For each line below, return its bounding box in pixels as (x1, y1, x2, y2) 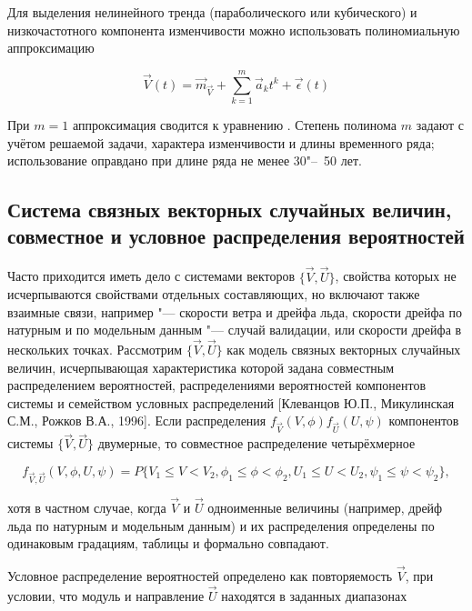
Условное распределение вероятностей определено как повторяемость (7, 566, 393, 585)
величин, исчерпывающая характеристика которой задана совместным (7, 357, 395, 376)
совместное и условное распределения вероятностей (7, 222, 465, 250)
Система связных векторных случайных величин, (7, 195, 452, 224)
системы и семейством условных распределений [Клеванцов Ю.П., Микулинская (7, 393, 455, 412)
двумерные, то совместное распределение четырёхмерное (97, 434, 416, 453)
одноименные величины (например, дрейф (207, 498, 443, 516)
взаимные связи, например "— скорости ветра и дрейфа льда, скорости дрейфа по (7, 302, 462, 321)
